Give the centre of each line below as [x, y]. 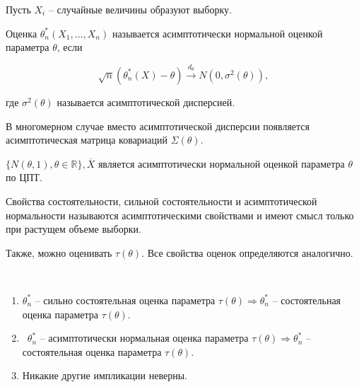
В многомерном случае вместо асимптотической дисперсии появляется [158, 126]
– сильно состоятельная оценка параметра [125, 300]
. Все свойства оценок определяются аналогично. [247, 252]
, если [70, 47]
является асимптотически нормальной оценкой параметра [221, 163]
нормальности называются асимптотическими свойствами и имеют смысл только [180, 215]
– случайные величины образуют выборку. [140, 9]
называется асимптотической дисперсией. [146, 102]
